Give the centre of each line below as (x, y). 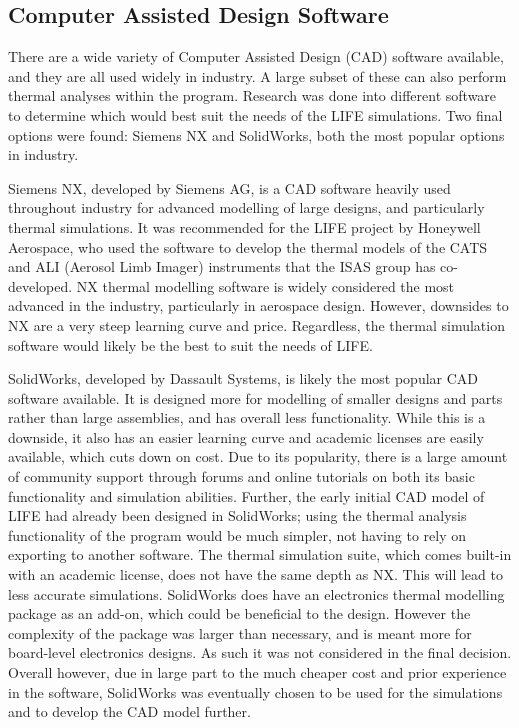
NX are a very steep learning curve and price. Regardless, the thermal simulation (256, 324)
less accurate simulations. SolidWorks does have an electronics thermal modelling (256, 593)
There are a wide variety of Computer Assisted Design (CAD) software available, (256, 56)
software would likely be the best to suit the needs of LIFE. (190, 344)
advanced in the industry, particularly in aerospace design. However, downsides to (258, 305)
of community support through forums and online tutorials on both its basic (241, 476)
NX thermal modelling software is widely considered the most (265, 285)
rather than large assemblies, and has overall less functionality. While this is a (247, 417)
